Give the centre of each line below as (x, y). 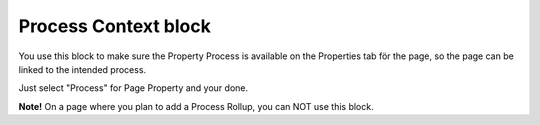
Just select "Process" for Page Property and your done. (133, 88)
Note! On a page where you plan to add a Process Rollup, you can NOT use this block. (196, 106)
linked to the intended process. (82, 69)
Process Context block (115, 26)
